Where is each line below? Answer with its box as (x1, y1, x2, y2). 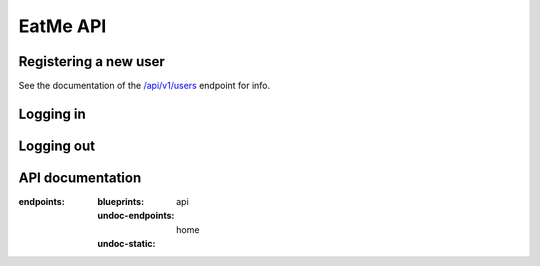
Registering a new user (18, 53, 165, 70)
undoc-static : (97, 238, 156, 250)
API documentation (18, 169, 142, 186)
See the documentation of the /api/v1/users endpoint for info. (18, 80, 271, 92)
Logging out (18, 137, 95, 154)
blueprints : (97, 196, 145, 207)
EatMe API (18, 15, 107, 37)
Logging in (18, 105, 87, 122)
